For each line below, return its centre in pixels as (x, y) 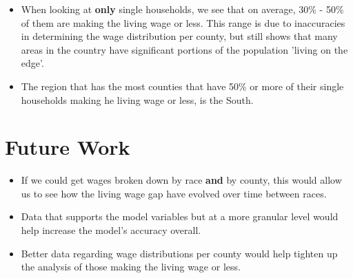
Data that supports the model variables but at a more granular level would (180, 216)
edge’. (32, 63)
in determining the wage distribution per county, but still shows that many (179, 36)
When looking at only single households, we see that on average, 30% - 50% (182, 9)
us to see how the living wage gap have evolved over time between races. (174, 193)
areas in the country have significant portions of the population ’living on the (184, 49)
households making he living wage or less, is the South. (137, 99)
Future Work (68, 147)
